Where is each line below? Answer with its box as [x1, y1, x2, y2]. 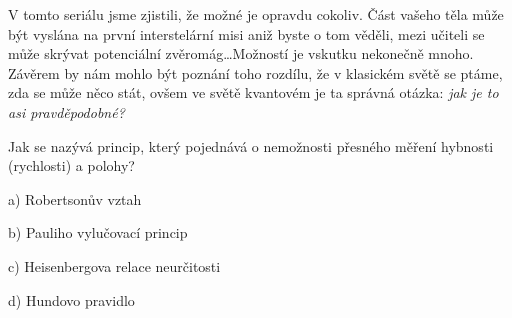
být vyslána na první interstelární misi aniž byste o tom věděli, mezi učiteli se [8, 23, 485, 44]
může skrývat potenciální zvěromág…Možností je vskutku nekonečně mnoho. [8, 43, 474, 64]
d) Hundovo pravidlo [8, 289, 135, 310]
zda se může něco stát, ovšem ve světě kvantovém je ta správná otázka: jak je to [8, 82, 499, 103]
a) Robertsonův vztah [8, 188, 142, 209]
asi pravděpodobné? [8, 101, 125, 122]
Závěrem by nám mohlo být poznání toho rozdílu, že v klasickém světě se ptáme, [8, 62, 503, 83]
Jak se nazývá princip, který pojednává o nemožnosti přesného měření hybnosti [8, 135, 494, 156]
